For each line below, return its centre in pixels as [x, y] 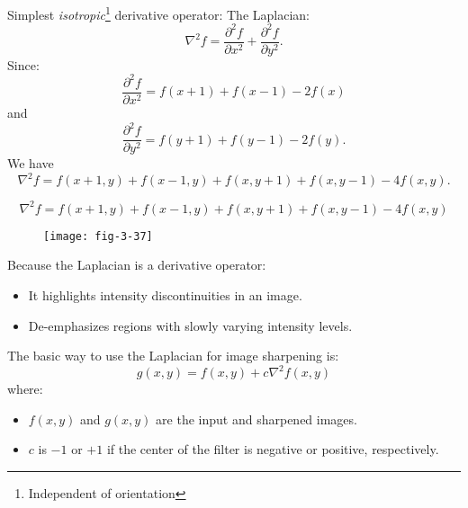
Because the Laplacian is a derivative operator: [137, 265]
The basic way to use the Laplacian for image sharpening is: [173, 356]
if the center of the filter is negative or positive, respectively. [273, 449]
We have [31, 163]
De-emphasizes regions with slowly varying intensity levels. [190, 325]
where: [25, 389]
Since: [23, 64]
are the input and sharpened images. [256, 419]
